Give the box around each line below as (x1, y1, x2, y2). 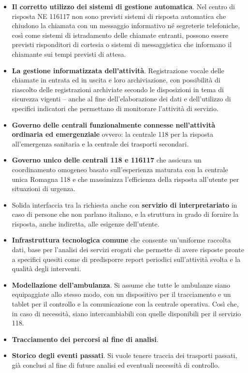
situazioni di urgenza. (12, 183, 75, 194)
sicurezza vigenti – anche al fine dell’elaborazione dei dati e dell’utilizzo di (12, 94, 231, 104)
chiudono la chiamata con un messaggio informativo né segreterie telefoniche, (12, 20, 240, 31)
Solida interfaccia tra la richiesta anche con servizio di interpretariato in (12, 199, 237, 210)
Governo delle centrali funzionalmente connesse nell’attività (12, 119, 216, 130)
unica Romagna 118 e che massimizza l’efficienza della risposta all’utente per (12, 174, 239, 184)
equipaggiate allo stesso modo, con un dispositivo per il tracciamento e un (12, 289, 231, 299)
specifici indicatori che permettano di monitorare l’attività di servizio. (12, 103, 219, 113)
